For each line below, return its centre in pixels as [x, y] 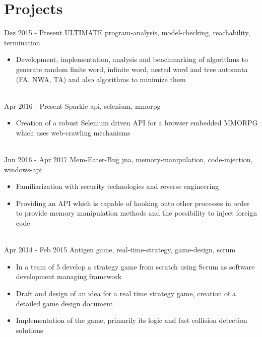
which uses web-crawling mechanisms [73, 132]
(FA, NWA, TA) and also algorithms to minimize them [101, 79]
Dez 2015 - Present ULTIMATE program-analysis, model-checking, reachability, [127, 32]
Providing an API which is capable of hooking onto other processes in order [133, 203]
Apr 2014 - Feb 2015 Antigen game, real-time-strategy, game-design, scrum [120, 250]
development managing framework [69, 276]
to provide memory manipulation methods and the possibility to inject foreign [137, 213]
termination [22, 42]
